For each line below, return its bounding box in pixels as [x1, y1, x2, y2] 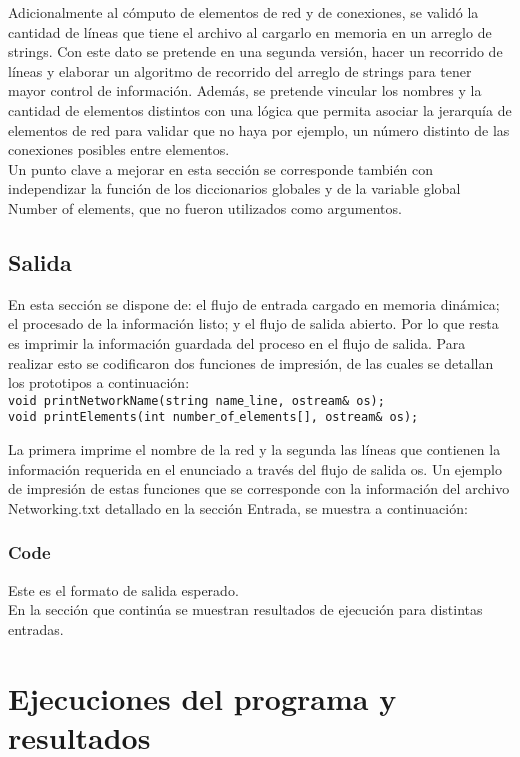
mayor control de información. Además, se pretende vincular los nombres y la [8, 80, 482, 101]
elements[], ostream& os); [239, 410, 419, 425]
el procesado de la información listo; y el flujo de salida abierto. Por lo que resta [8, 313, 499, 334]
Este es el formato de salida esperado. [8, 579, 239, 600]
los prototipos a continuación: [8, 372, 190, 393]
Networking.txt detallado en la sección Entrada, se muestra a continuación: [8, 497, 468, 518]
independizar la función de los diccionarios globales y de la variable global [8, 178, 461, 199]
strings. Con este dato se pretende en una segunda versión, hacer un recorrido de [8, 41, 503, 62]
